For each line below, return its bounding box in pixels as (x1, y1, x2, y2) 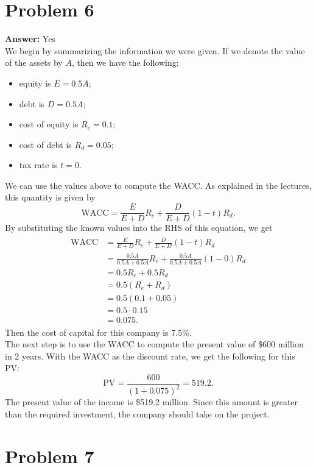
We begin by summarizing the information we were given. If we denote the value (5, 44, 305, 57)
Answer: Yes (5, 32, 55, 45)
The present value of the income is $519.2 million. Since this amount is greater (5, 395, 298, 408)
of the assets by (5, 56, 63, 69)
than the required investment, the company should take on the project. (5, 407, 270, 420)
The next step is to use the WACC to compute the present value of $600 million (5, 338, 304, 350)
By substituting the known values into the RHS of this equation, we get (5, 221, 273, 234)
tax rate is (19, 158, 58, 171)
